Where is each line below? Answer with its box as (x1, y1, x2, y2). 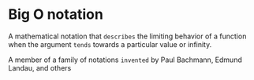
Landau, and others (8, 63, 72, 72)
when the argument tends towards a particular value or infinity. (8, 39, 212, 49)
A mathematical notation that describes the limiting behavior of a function (8, 31, 247, 41)
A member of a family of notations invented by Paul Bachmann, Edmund (8, 55, 242, 64)
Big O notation (8, 5, 104, 24)
